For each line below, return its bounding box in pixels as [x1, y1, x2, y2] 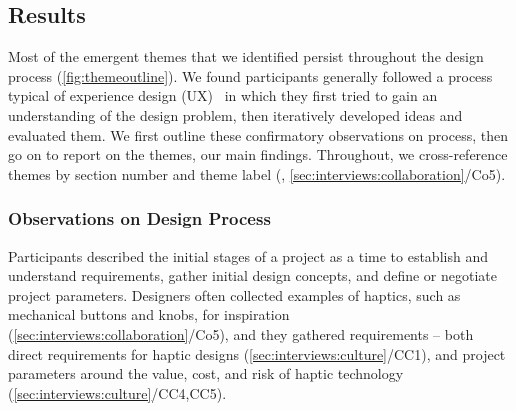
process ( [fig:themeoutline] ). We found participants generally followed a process [8, 65, 493, 86]
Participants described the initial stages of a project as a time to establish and [8, 245, 488, 266]
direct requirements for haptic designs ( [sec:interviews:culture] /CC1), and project [8, 343, 506, 364]
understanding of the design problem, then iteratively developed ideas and [8, 104, 463, 125]
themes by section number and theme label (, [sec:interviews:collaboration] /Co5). [8, 163, 506, 184]
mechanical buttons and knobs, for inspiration [8, 304, 290, 325]
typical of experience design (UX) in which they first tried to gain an [8, 85, 438, 106]
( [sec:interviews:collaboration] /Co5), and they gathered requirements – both [8, 323, 474, 344]
